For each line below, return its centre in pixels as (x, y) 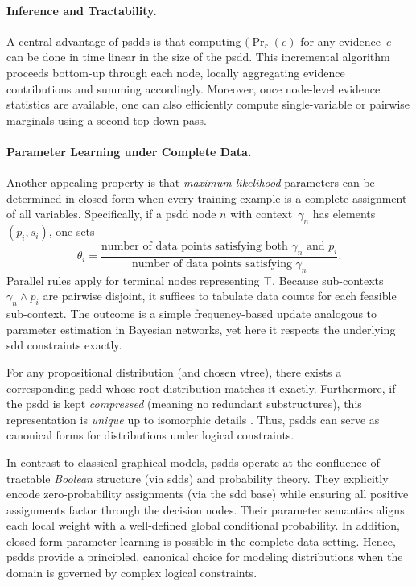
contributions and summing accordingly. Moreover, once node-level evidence (194, 88)
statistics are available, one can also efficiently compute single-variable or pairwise (208, 104)
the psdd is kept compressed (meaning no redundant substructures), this (184, 404)
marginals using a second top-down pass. (107, 120)
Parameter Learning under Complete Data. (129, 151)
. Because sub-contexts (328, 280)
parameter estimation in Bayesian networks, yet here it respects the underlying (201, 329)
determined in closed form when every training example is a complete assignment (207, 198)
